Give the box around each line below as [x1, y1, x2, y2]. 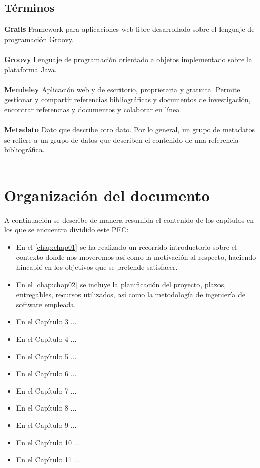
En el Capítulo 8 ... [16, 402, 77, 413]
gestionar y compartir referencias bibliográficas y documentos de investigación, [4, 94, 251, 105]
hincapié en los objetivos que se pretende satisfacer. [16, 262, 178, 272]
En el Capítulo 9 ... [16, 419, 77, 430]
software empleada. [16, 299, 76, 309]
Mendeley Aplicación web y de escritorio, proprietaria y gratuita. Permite [4, 84, 241, 94]
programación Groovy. [4, 33, 74, 44]
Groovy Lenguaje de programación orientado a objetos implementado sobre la [4, 53, 252, 64]
